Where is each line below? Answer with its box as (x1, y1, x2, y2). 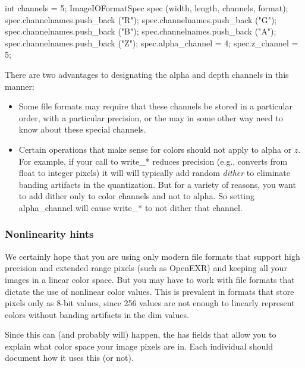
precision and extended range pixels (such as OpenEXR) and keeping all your (5, 262, 287, 274)
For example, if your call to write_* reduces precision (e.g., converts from (18, 155, 288, 167)
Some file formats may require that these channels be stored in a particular (18, 100, 293, 112)
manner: (5, 80, 34, 92)
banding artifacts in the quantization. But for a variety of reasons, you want (18, 178, 296, 190)
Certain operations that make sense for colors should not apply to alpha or (18, 143, 292, 155)
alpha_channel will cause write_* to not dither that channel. (18, 201, 243, 213)
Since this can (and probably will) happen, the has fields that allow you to (5, 328, 276, 341)
